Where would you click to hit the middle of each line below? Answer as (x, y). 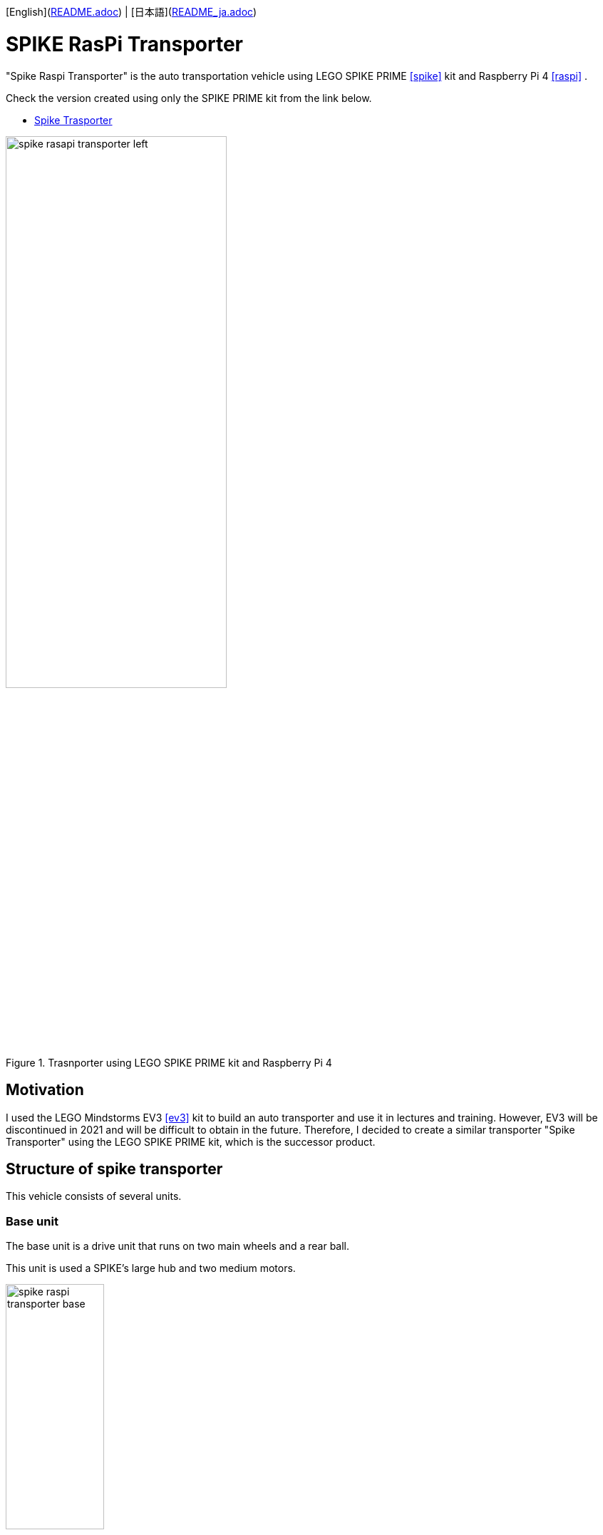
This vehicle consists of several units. (94, 1196)
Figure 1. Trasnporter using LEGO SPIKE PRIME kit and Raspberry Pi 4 (169, 1062)
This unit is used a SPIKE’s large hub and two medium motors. (151, 1268)
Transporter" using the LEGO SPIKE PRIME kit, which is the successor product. (191, 1141)
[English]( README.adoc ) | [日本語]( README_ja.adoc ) (132, 12)
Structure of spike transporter (114, 1169)
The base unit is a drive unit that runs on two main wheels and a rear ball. (178, 1246)
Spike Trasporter (73, 120)
